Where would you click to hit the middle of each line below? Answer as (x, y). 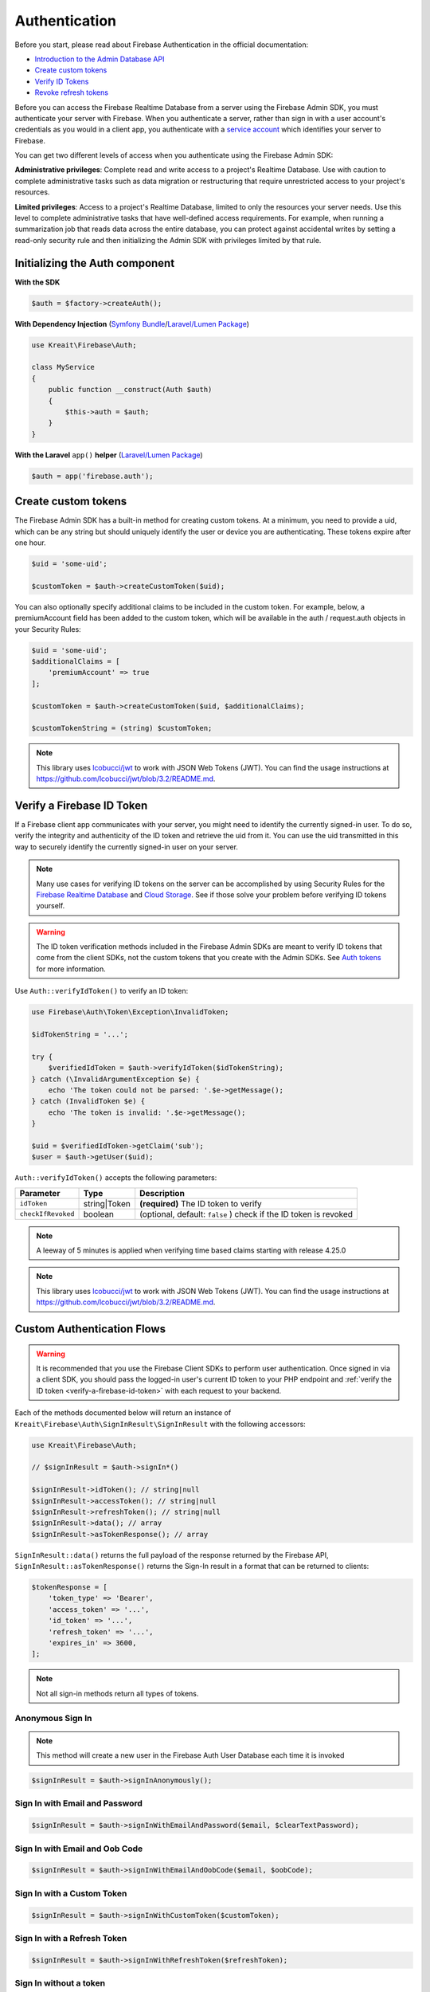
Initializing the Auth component (95, 263)
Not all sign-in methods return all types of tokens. (117, 1693)
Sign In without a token (60, 1983)
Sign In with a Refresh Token (71, 1938)
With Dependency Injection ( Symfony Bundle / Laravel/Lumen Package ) (132, 324)
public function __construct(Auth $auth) (130, 390)
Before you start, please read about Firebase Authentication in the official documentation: (162, 45)
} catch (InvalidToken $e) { (88, 1101)
